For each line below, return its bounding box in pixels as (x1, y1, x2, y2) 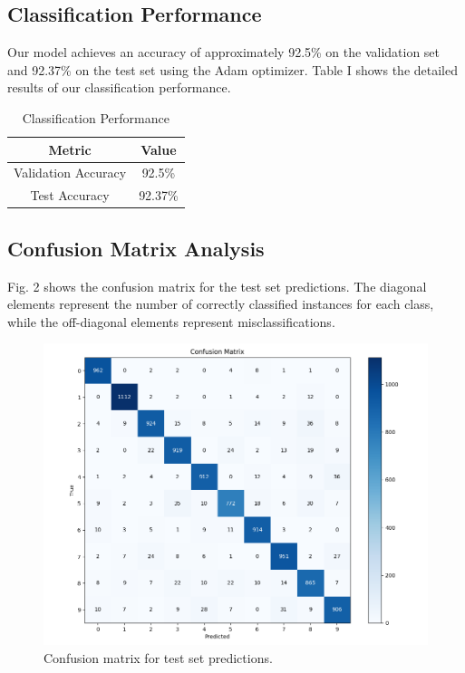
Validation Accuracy (14, 163, 127, 182)
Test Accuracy (30, 186, 110, 205)
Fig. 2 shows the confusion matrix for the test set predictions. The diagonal (7, 276, 427, 295)
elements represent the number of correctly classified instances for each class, (7, 294, 434, 313)
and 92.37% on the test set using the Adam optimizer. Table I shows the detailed (7, 60, 458, 79)
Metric (48, 139, 92, 159)
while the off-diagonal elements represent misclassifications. (7, 312, 335, 331)
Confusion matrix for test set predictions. (44, 648, 273, 667)
